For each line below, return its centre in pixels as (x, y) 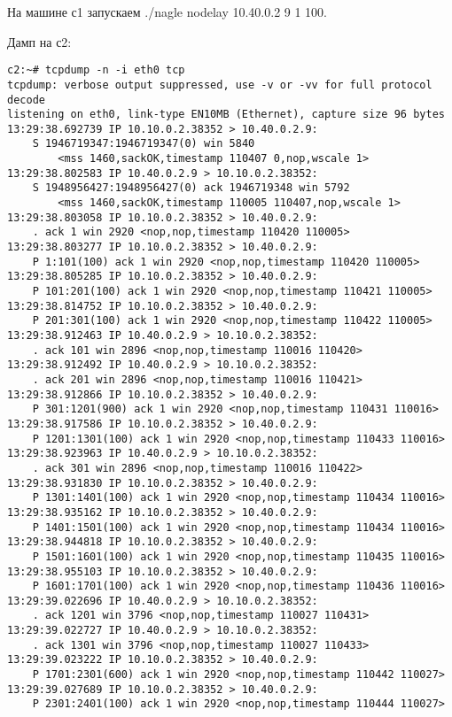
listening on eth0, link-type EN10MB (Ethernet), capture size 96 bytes (226, 115)
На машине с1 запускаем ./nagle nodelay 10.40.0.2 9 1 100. (168, 12)
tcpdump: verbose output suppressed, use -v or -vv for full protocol (220, 85)
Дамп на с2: (39, 41)
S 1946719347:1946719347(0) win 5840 (144, 144)
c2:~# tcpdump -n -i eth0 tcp (96, 70)
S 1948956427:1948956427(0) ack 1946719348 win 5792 (191, 188)
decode (26, 100)
